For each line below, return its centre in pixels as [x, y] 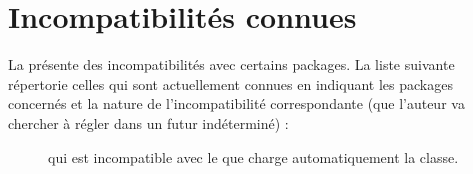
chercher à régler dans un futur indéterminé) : [148, 122]
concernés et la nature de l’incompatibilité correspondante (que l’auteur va [236, 103]
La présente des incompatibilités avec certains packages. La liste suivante [231, 64]
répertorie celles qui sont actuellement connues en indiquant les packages [230, 83]
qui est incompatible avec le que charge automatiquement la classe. [253, 156]
